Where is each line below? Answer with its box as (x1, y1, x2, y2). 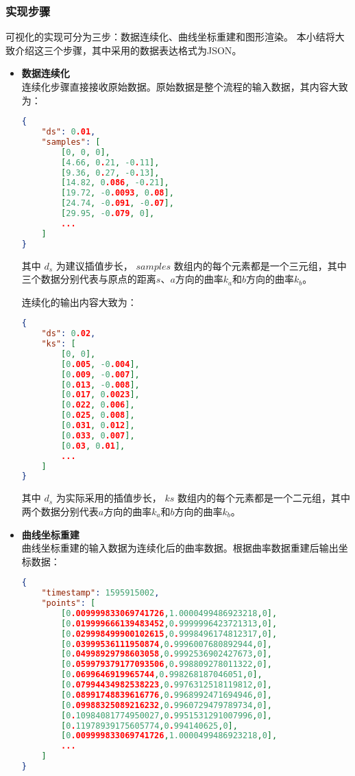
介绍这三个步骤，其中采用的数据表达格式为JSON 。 (14, 43, 242, 57)
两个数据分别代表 (21, 504, 99, 518)
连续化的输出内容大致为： (21, 294, 137, 309)
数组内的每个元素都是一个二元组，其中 (177, 491, 351, 505)
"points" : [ (41, 598, 96, 609)
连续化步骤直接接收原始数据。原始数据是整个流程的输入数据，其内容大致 (21, 80, 348, 93)
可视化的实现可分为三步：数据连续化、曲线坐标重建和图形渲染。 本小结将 (5, 30, 335, 44)
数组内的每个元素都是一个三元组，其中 (173, 258, 347, 272)
